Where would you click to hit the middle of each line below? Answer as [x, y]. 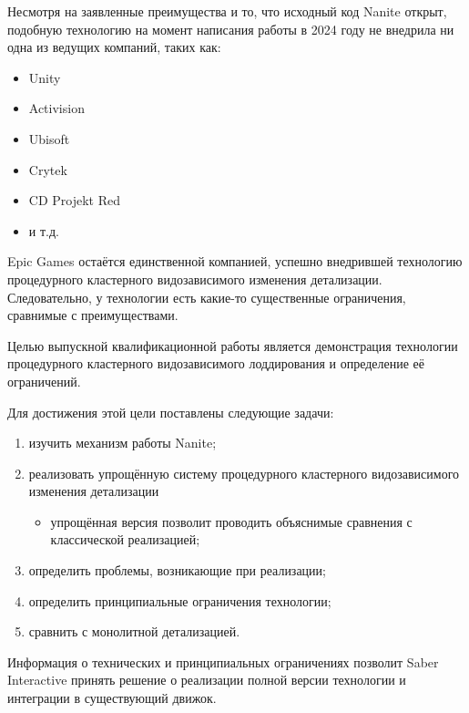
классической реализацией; [125, 539]
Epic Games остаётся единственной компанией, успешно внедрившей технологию [235, 261]
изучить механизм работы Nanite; [122, 443]
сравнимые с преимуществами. [93, 315]
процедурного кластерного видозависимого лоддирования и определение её [216, 363]
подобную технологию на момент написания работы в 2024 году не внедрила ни [231, 29]
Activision [56, 108]
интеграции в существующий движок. [112, 698]
